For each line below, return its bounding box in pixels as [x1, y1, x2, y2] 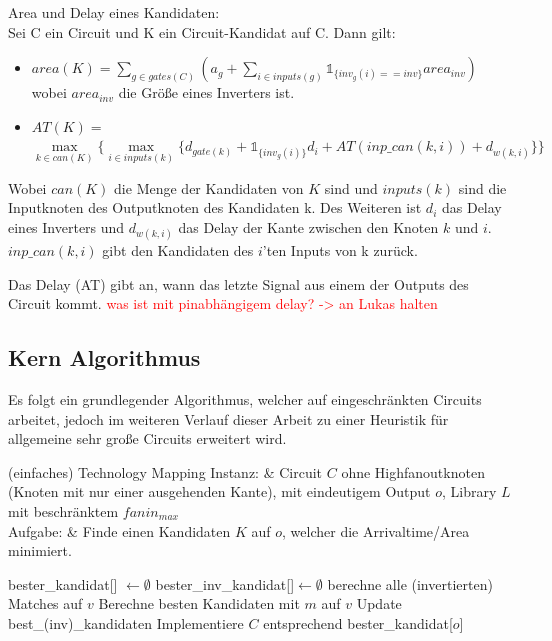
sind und [324, 177, 378, 198]
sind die [458, 177, 507, 198]
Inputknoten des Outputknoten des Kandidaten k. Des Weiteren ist [8, 197, 422, 218]
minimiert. [8, 540, 72, 561]
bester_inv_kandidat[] [155, 573, 295, 594]
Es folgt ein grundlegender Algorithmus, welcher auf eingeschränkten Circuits [8, 389, 482, 410]
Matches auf [8, 593, 83, 614]
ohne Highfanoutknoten [341, 461, 485, 482]
